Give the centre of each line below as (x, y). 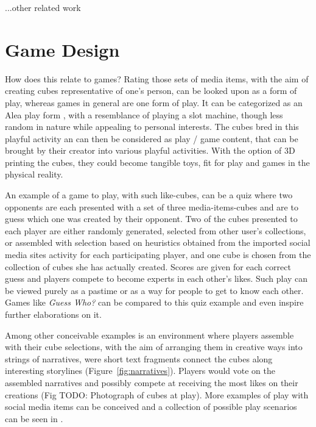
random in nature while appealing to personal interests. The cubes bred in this (152, 127)
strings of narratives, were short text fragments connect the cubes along (139, 358)
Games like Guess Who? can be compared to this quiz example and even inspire (154, 302)
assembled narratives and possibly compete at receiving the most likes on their (152, 382)
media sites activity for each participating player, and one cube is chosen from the (158, 255)
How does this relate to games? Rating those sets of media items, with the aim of (157, 78)
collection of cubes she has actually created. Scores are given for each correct (148, 266)
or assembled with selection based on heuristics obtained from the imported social (158, 242)
